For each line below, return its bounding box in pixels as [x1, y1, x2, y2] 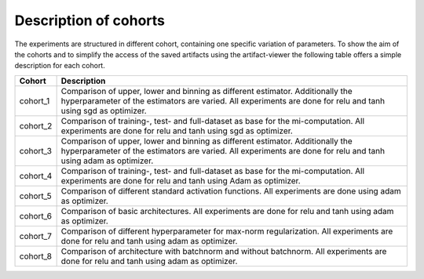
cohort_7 [19, 230, 53, 241]
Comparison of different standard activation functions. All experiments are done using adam [60, 185, 401, 196]
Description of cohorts [14, 12, 165, 29]
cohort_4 [19, 170, 53, 181]
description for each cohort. [14, 61, 105, 71]
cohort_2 [19, 120, 53, 131]
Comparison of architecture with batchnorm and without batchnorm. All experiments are [60, 245, 387, 256]
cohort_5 [19, 190, 53, 201]
